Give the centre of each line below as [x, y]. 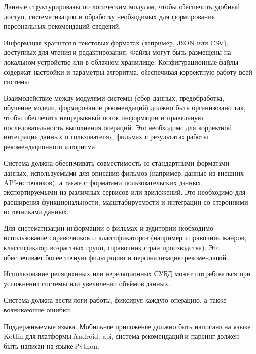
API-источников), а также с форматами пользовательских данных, [104, 182]
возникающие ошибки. [38, 310]
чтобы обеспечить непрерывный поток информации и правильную [104, 117]
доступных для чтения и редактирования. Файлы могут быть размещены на [118, 52]
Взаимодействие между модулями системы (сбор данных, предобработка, [114, 98]
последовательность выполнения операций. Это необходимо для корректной [118, 127]
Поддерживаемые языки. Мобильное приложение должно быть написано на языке [127, 326]
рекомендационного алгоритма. [51, 146]
